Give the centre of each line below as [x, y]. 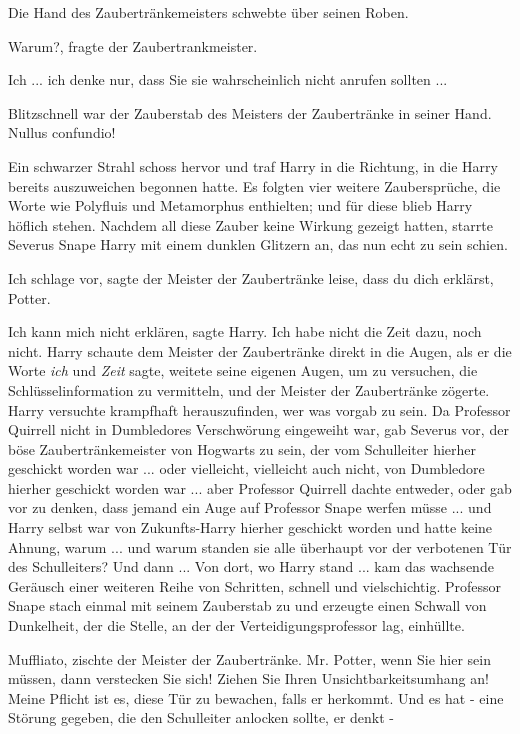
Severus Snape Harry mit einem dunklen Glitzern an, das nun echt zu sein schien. [258, 244]
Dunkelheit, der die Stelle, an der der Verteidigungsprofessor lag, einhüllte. [236, 625]
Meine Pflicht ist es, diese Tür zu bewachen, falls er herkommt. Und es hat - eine [256, 697]
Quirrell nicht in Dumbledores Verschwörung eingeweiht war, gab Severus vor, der [258, 429]
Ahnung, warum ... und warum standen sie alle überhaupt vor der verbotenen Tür [260, 546]
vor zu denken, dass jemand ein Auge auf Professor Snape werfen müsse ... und [250, 507]
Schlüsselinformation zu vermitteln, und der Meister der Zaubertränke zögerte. [249, 389]
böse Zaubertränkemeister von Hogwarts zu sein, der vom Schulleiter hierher [242, 448]
